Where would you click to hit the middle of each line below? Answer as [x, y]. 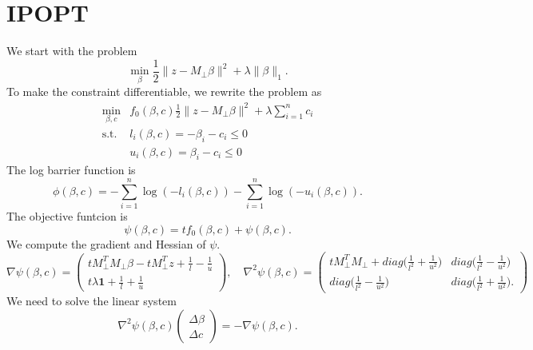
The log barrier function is [71, 170]
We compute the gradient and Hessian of [106, 243]
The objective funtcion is [67, 216]
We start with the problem [72, 51]
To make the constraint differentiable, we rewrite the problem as [164, 91]
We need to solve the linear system [91, 301]
